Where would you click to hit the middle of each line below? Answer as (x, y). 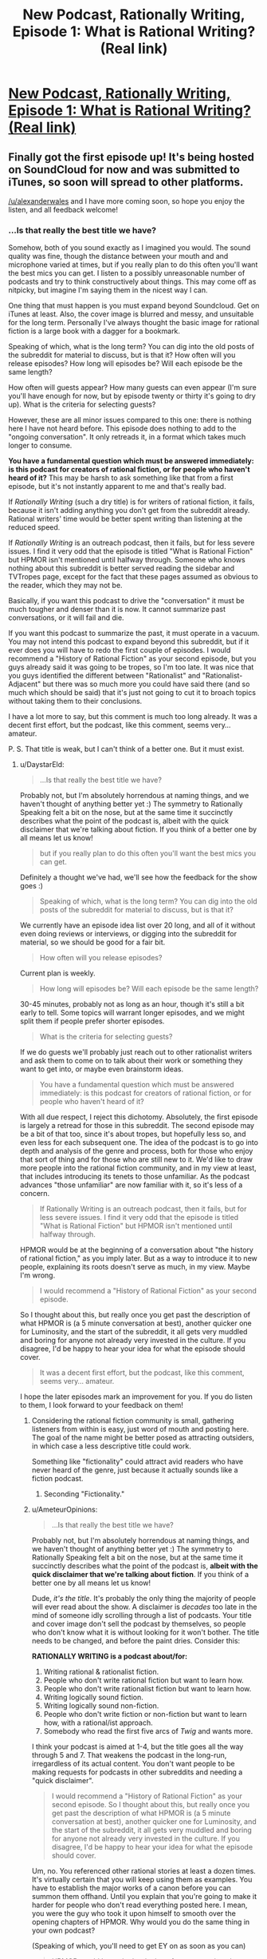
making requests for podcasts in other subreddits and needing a (137, 1772)
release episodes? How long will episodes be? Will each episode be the (126, 364)
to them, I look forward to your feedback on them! (101, 1405)
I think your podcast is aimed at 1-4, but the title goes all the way (137, 1746)
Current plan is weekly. (57, 973)
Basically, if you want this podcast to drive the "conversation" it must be (126, 601)
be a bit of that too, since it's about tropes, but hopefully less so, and (133, 1134)
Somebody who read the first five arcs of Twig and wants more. (148, 1731)
